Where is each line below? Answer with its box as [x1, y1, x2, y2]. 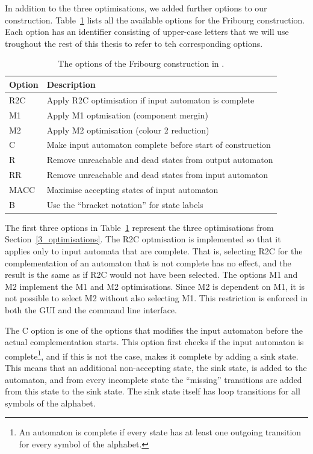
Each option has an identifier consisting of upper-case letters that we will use [5, 25, 289, 38]
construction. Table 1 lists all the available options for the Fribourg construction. [5, 13, 305, 26]
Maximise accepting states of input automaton [46, 183, 218, 195]
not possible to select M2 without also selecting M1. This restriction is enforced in [5, 292, 308, 304]
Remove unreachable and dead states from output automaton [46, 153, 273, 166]
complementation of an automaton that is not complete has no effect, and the [5, 256, 291, 269]
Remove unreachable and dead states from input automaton [46, 168, 268, 181]
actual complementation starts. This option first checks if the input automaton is [5, 336, 304, 348]
